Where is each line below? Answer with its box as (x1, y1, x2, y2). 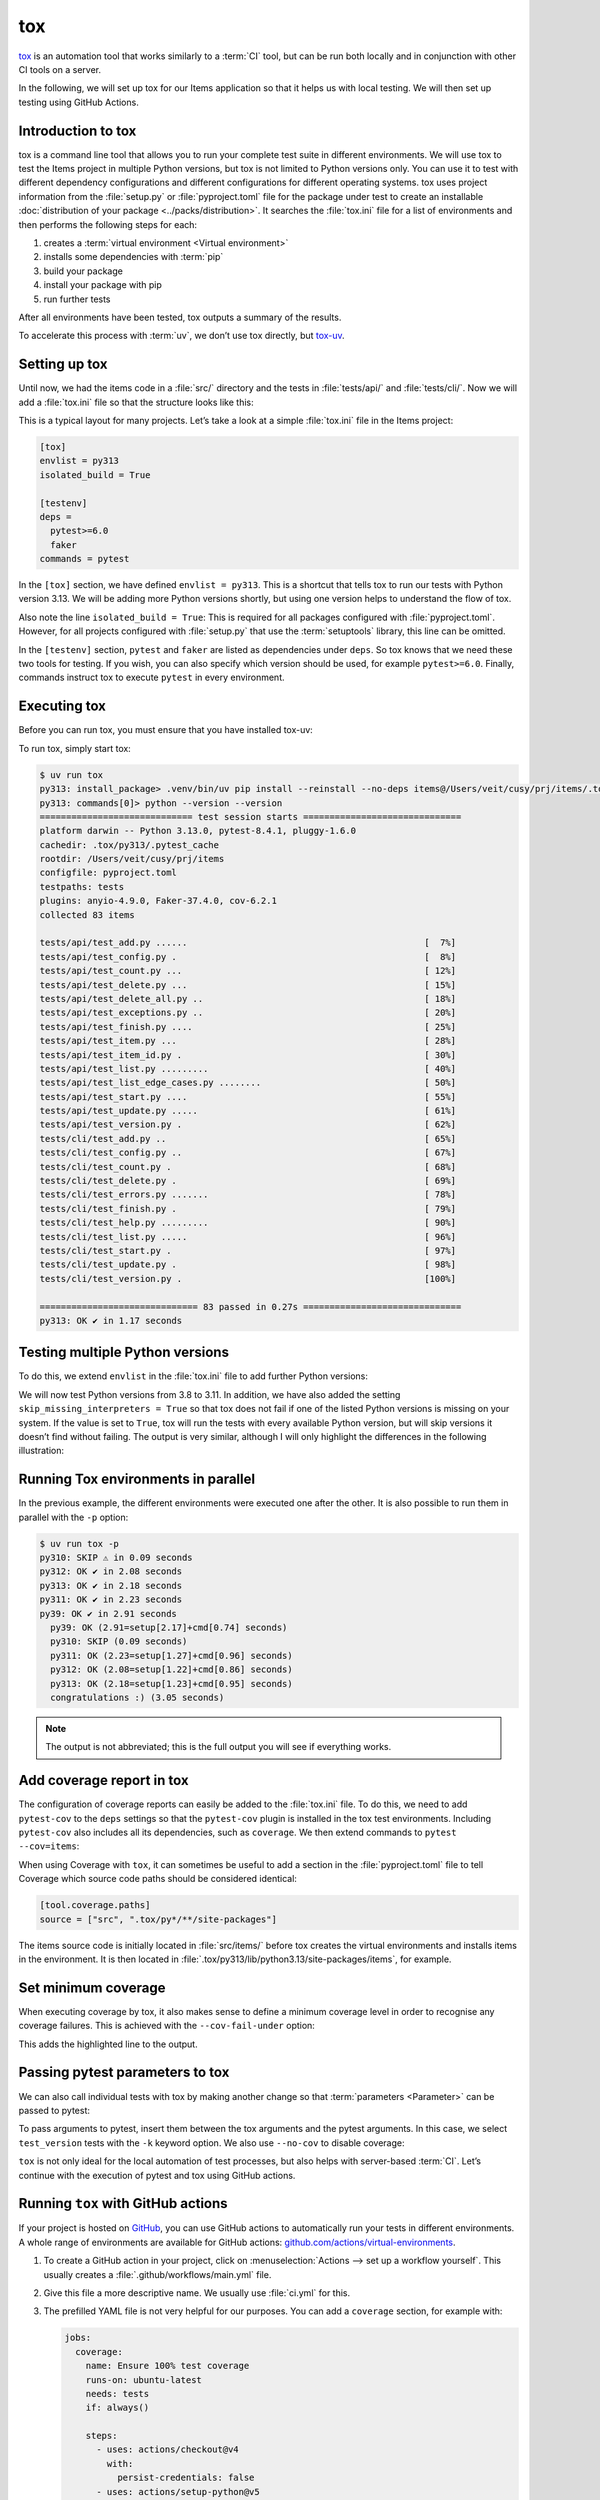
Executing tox (18, 698, 107, 715)
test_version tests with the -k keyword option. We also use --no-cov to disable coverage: (18, 2136, 405, 2149)
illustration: (18, 1445, 65, 1457)
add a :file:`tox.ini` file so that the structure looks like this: (18, 396, 254, 408)
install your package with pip (43, 279, 162, 291)
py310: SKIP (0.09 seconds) (50, 1636, 188, 1647)
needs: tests (85, 2388, 150, 2399)
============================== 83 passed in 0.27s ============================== (39, 1301, 462, 1312)
